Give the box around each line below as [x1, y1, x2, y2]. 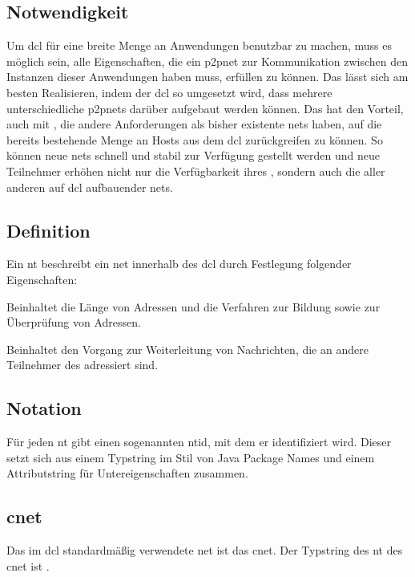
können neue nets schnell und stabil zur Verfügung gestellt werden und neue [6, 147, 380, 164]
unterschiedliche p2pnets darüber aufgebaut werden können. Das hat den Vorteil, [6, 100, 404, 116]
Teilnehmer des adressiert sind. [6, 356, 159, 373]
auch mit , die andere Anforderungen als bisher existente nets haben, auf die [6, 116, 382, 132]
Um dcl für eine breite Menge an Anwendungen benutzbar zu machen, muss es [6, 37, 393, 54]
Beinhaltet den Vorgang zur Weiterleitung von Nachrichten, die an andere [6, 340, 369, 357]
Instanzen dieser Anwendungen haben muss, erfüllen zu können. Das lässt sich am [6, 68, 409, 85]
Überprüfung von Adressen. [6, 314, 141, 331]
